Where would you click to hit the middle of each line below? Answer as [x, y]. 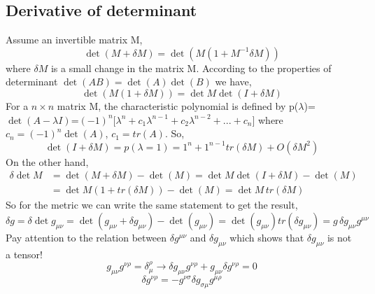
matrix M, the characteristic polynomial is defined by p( [178, 105]
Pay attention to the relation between [86, 238]
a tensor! [24, 254]
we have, [233, 82]
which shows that [267, 238]
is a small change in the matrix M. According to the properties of [191, 68]
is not [339, 238]
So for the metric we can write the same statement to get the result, [152, 205]
